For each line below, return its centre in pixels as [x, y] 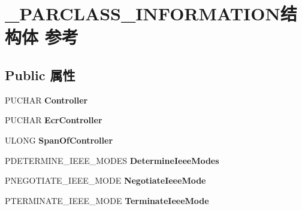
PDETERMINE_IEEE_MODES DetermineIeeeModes [112, 160]
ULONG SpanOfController [59, 140]
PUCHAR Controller [46, 100]
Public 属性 [40, 74]
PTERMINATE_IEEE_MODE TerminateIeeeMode [107, 200]
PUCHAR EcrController [54, 120]
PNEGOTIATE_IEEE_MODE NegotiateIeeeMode [105, 180]
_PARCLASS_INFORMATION [143, 13]
